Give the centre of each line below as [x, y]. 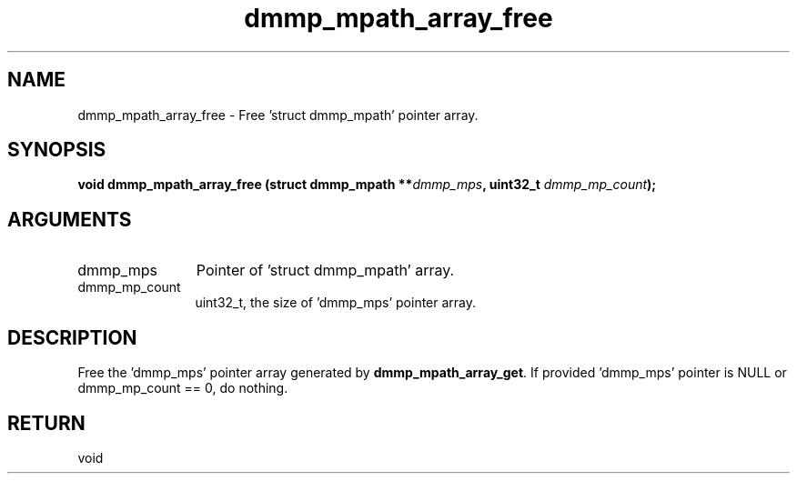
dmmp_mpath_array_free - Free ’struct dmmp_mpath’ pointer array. [278, 115]
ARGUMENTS [70, 219]
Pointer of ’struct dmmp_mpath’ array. [325, 271]
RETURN [46, 423]
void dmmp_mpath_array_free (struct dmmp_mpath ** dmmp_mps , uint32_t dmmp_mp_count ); [367, 185]
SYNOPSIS [57, 150]
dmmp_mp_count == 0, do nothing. [183, 388]
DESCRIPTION [72, 337]
